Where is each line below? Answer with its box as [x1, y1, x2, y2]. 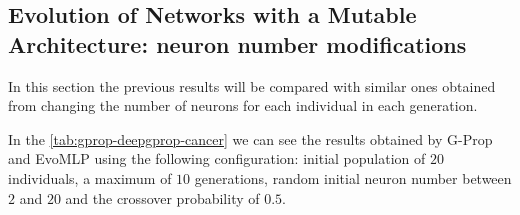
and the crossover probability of [65, 187, 260, 208]
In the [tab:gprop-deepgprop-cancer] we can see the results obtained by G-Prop [8, 128, 493, 149]
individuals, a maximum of [8, 167, 172, 188]
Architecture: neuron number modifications [8, 28, 467, 59]
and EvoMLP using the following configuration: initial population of [8, 148, 426, 169]
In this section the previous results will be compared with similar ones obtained [8, 75, 496, 96]
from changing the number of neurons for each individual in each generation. [8, 95, 478, 116]
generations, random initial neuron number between [194, 167, 512, 188]
